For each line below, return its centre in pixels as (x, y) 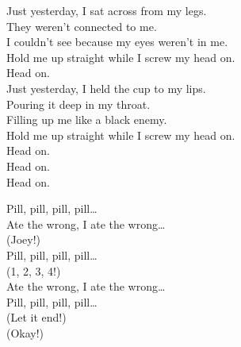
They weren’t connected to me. (82, 26)
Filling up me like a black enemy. (87, 120)
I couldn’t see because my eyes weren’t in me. (117, 42)
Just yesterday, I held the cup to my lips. (106, 88)
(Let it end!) (36, 317)
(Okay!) (25, 332)
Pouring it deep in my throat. (78, 104)
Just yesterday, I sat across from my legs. (107, 10)
